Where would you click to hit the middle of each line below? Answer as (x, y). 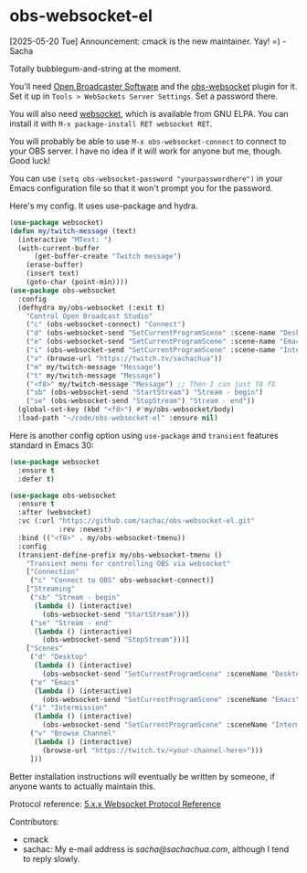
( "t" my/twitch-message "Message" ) (94, 376)
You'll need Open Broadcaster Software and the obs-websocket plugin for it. (153, 86)
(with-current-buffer (59, 248)
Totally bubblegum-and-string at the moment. (95, 69)
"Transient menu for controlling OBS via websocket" (128, 563)
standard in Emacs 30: (52, 445)
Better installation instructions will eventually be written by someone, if (143, 776)
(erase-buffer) (55, 265)
